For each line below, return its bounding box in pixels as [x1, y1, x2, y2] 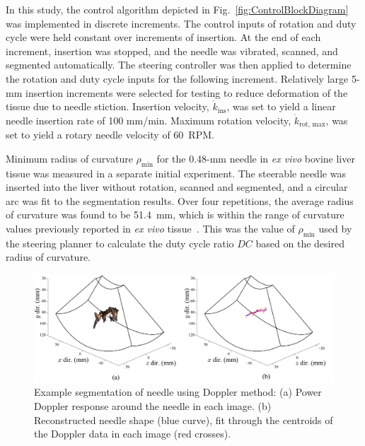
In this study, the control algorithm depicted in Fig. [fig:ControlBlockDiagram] [6, 2, 349, 16]
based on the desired [255, 235, 344, 250]
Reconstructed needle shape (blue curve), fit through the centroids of [34, 412, 333, 427]
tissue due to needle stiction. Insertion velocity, [6, 99, 209, 114]
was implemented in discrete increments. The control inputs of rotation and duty [6, 16, 357, 30]
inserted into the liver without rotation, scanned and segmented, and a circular [6, 180, 348, 194]
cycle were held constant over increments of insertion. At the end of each [6, 30, 321, 45]
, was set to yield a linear [226, 99, 336, 114]
